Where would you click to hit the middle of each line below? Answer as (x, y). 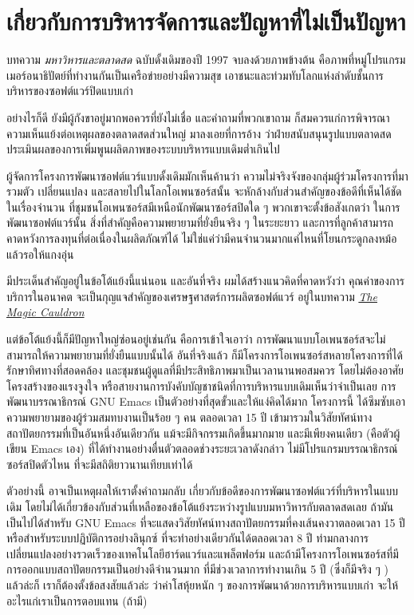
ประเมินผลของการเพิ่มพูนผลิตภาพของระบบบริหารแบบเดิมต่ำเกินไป (143, 149)
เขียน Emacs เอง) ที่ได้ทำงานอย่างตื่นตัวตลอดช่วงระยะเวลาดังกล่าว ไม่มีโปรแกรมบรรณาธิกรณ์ (202, 448)
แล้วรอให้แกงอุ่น (40, 254)
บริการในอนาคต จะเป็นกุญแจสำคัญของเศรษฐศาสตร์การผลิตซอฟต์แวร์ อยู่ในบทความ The (192, 296)
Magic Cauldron (45, 312)
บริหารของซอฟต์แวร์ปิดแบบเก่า (70, 91)
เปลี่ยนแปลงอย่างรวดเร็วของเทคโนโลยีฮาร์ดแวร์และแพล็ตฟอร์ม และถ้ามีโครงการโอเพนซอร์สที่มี (203, 553)
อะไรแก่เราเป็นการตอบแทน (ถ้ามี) (77, 600)
